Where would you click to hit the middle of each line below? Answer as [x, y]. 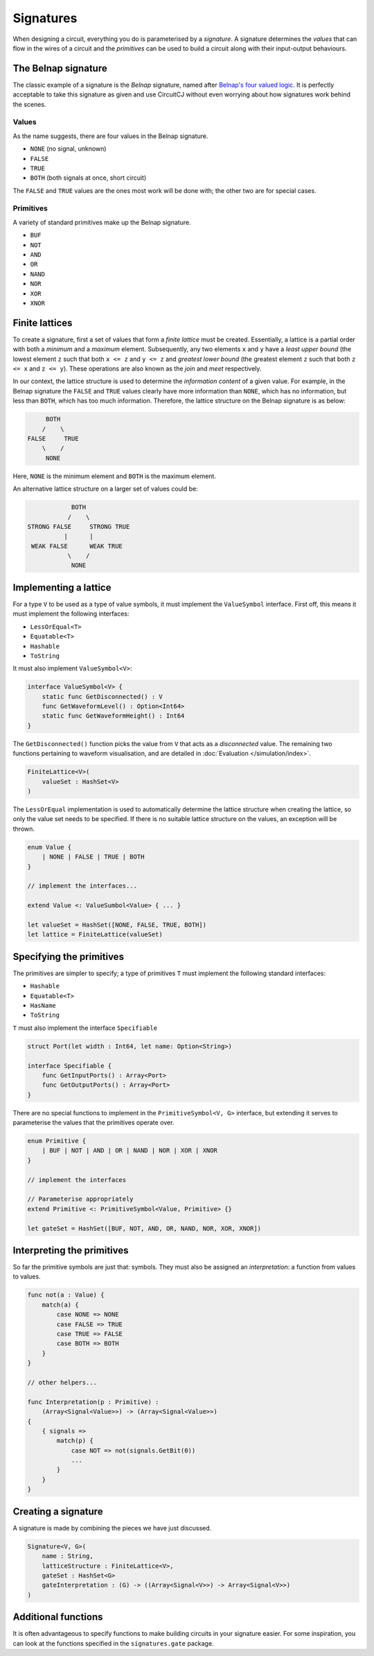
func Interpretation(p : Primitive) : [93, 1402]
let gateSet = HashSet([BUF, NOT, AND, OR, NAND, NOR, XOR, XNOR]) [144, 1228]
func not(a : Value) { [66, 1295]
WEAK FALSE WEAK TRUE [77, 546]
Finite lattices [43, 323]
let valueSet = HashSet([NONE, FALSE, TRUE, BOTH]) [117, 924]
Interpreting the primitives [71, 1250]
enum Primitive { [57, 1141]
